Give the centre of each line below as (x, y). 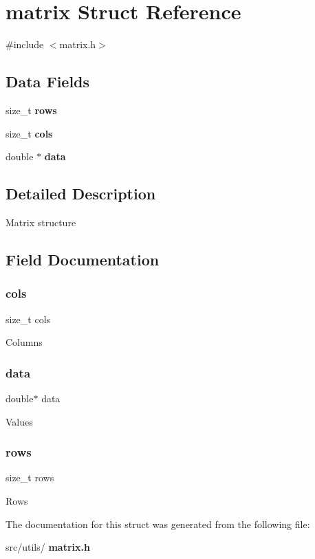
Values (19, 421)
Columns (24, 342)
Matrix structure (41, 222)
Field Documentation (83, 259)
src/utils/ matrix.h (48, 547)
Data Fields (48, 81)
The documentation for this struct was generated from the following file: (158, 524)
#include (25, 44)
